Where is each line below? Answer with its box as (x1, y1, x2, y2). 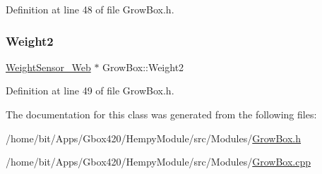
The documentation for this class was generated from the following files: (6, 107, 317, 121)
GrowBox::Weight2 (102, 59, 184, 74)
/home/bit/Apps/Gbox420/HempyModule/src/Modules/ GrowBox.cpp (6, 154, 311, 169)
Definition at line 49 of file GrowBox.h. (6, 83, 174, 98)
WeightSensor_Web (6, 59, 91, 74)
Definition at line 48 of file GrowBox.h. (6, 2, 174, 16)
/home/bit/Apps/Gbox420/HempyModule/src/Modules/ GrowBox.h (6, 130, 302, 145)
